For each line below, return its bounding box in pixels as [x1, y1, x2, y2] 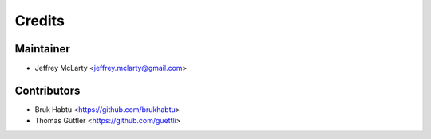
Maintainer [14, 42, 71, 56]
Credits [14, 12, 65, 29]
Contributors [14, 83, 81, 97]
